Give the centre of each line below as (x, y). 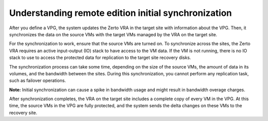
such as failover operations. (38, 81)
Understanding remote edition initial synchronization (121, 13)
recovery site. (23, 113)
